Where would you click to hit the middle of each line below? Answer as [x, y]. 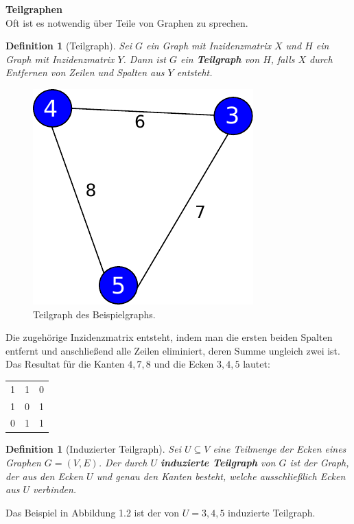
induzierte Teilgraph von [218, 463]
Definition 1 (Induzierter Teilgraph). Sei [93, 449]
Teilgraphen [34, 9]
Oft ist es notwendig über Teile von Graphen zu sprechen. [127, 22]
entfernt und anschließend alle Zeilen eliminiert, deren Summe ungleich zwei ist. [173, 350]
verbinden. [55, 489]
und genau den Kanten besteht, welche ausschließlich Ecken [221, 476]
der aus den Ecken [45, 476]
